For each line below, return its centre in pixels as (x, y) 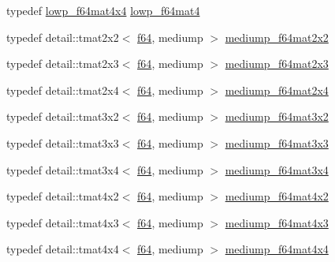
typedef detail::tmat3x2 (63, 116)
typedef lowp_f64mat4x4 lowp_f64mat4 (103, 10)
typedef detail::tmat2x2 (63, 37)
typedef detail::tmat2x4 (63, 90)
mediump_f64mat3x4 (277, 169)
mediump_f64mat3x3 (277, 142)
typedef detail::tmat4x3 (63, 222)
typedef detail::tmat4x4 (63, 249)
